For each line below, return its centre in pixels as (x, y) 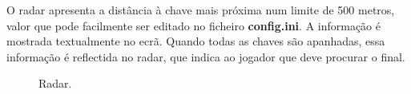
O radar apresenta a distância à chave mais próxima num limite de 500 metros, (201, 10)
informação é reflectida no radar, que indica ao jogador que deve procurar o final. (206, 56)
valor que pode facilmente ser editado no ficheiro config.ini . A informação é (193, 25)
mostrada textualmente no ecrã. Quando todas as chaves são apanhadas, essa (196, 41)
